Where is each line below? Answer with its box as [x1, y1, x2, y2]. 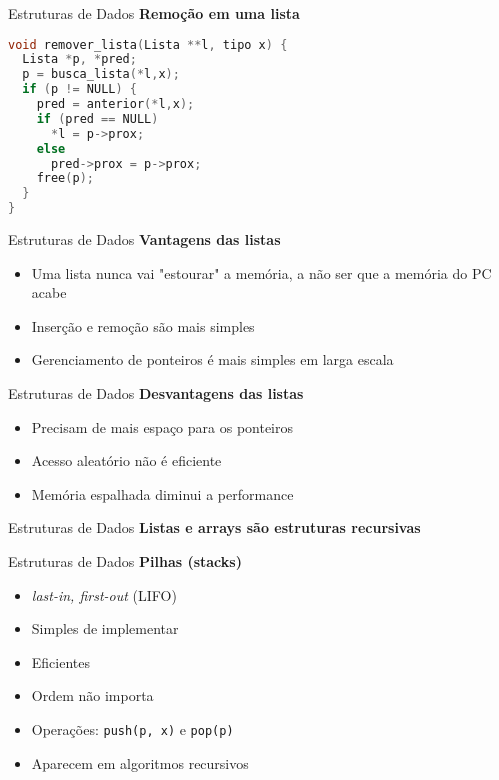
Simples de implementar [31, 618, 179, 639]
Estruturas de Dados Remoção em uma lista [8, 3, 300, 23]
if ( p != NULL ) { [22, 82, 137, 97]
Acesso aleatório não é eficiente [31, 450, 222, 471]
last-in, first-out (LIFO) [31, 584, 177, 605]
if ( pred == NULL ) [36, 111, 159, 126]
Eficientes [31, 651, 91, 672]
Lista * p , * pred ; [22, 52, 137, 67]
